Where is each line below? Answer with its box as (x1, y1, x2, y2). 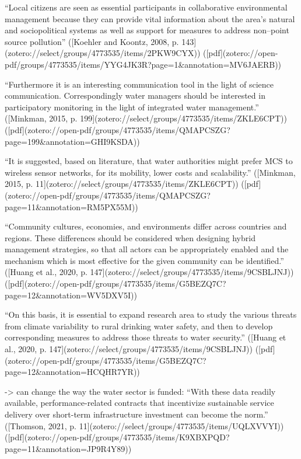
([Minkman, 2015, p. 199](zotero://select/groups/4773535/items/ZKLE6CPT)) (5, 112, 287, 124)
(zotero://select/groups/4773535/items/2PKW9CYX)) (5, 47, 201, 59)
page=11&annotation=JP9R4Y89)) (5, 442, 132, 454)
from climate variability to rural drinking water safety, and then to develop (5, 319, 273, 332)
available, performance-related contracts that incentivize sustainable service (5, 397, 274, 409)
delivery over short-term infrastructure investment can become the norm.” (5, 408, 268, 420)
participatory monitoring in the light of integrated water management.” (5, 100, 259, 113)
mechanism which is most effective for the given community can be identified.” (5, 254, 284, 266)
